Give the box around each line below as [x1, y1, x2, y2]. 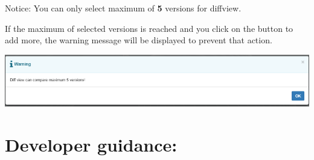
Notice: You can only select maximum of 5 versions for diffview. [5, 2, 242, 14]
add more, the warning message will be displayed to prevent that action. [5, 34, 272, 46]
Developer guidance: [5, 132, 178, 156]
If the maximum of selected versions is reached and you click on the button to [5, 22, 293, 34]
